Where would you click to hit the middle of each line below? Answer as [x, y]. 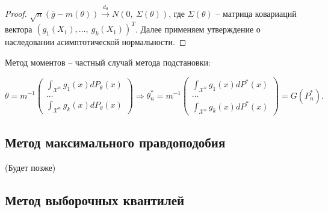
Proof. [16, 14]
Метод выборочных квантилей [95, 199]
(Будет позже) [30, 167]
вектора [19, 29]
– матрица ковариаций [256, 14]
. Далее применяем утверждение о [198, 29]
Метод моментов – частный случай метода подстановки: [108, 62]
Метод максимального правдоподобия [115, 142]
